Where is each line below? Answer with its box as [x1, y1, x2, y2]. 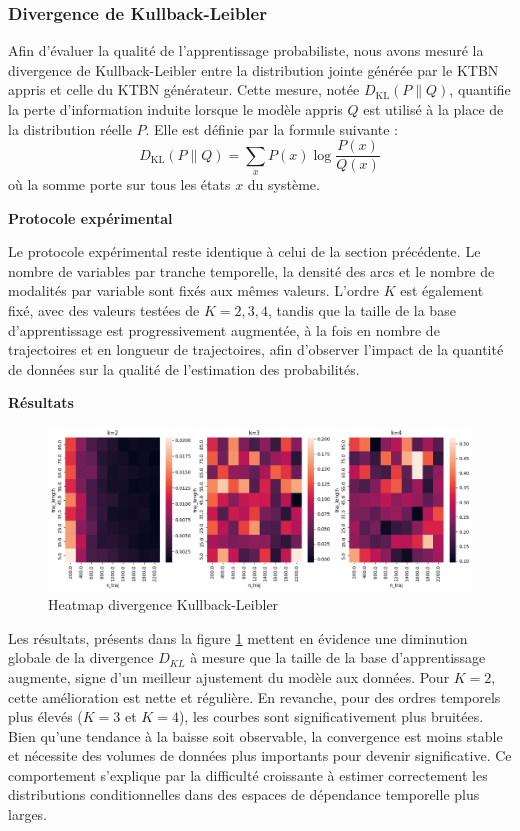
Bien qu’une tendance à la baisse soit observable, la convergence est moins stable [8, 725, 503, 746]
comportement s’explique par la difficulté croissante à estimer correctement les [8, 764, 488, 785]
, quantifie [449, 79, 511, 100]
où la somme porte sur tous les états [8, 174, 231, 195]
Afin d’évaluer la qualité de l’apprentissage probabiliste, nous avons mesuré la [8, 40, 484, 61]
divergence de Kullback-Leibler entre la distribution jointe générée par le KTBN [8, 59, 499, 80]
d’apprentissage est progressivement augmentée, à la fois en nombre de [8, 319, 440, 340]
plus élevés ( [8, 706, 83, 727]
